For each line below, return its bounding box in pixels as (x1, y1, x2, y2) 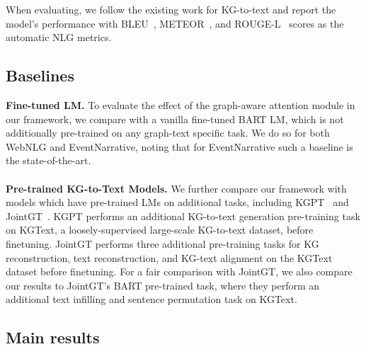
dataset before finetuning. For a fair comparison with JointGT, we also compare (6, 264, 353, 279)
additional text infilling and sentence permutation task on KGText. (6, 292, 297, 307)
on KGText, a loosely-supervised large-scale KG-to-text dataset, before (6, 222, 314, 237)
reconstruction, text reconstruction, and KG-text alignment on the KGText (6, 250, 333, 265)
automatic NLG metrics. (6, 30, 112, 45)
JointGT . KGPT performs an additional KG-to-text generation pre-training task (6, 208, 360, 223)
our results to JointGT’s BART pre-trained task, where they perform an (6, 278, 320, 292)
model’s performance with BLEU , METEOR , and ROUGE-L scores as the (6, 16, 344, 30)
